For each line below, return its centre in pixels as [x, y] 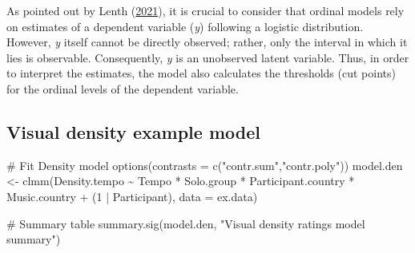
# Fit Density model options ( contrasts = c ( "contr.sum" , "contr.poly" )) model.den [205, 165]
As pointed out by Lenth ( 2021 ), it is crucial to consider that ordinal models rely [205, 10]
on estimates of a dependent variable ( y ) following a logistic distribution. [185, 26]
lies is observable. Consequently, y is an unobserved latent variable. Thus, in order [208, 57]
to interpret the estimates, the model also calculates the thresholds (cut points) [201, 73]
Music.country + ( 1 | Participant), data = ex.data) [132, 196]
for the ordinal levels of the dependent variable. [123, 88]
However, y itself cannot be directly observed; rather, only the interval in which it [207, 42]
